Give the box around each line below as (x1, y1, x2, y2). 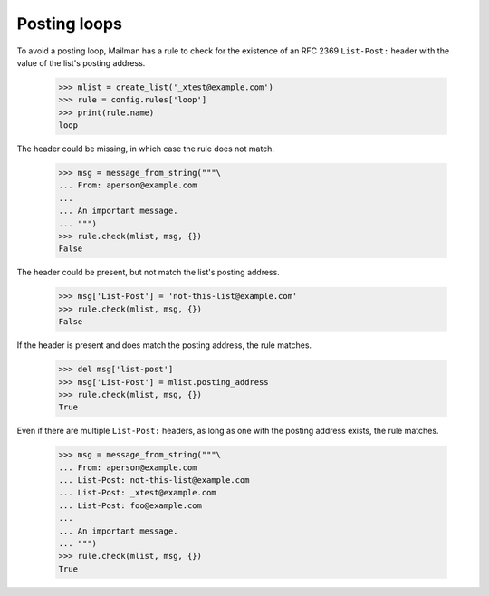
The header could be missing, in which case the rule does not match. (16, 143, 275, 154)
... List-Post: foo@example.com (58, 500, 203, 511)
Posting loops (16, 14, 122, 34)
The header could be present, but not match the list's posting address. (16, 267, 280, 278)
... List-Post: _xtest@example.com (58, 487, 216, 498)
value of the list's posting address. (16, 57, 146, 68)
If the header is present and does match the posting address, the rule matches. (16, 340, 312, 351)
